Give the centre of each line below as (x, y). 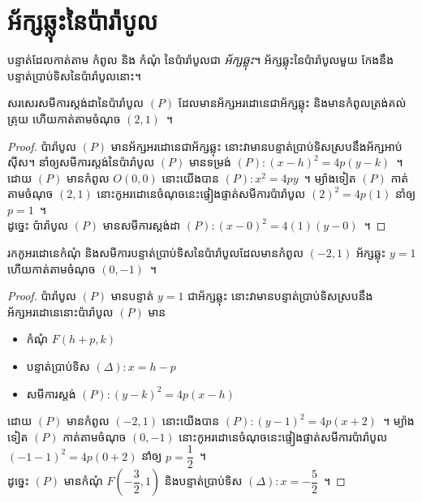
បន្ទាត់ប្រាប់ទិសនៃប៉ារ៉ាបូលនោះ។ (74, 75)
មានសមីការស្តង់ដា (142, 225)
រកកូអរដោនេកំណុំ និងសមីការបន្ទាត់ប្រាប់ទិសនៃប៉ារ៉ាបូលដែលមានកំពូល (155, 253)
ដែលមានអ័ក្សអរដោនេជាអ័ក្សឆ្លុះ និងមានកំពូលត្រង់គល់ (292, 103)
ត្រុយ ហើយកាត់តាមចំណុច (64, 118)
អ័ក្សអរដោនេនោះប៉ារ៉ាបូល (60, 311)
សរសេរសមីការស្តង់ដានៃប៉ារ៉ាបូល (76, 103)
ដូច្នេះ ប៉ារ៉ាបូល (38, 225)
